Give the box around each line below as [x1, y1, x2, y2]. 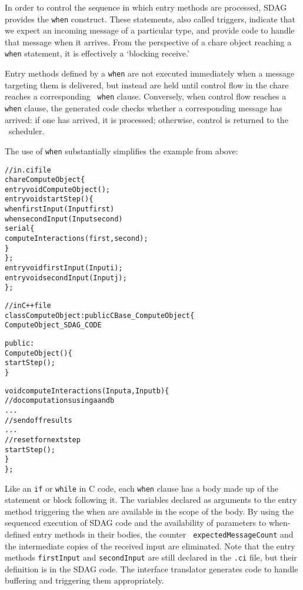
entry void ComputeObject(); [5, 185, 110, 194]
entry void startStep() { [5, 195, 94, 204]
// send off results [5, 416, 72, 425]
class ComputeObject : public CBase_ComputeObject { [5, 311, 195, 320]
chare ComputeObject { [5, 175, 85, 184]
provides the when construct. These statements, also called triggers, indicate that [5, 12, 296, 25]
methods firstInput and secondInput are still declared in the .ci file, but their [5, 551, 297, 564]
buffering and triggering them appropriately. [5, 574, 164, 586]
